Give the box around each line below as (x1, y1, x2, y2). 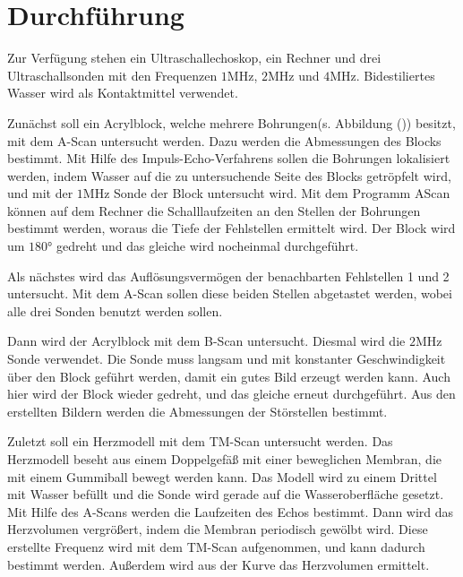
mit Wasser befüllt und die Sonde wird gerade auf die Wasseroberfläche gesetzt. (7, 485, 444, 504)
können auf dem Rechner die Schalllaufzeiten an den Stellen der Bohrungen (7, 201, 421, 220)
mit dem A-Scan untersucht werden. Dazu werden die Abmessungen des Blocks (7, 131, 442, 150)
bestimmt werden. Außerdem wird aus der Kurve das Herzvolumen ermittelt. (7, 555, 430, 573)
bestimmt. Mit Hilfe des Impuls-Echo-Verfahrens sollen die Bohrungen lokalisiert (7, 149, 450, 168)
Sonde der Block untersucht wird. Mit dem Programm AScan (114, 184, 450, 202)
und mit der (7, 184, 73, 202)
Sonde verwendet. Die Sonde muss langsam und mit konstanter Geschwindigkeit (7, 349, 446, 368)
